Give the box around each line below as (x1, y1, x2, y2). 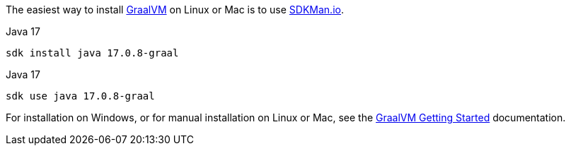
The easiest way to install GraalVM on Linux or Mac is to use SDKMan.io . (6, 4, 344, 16)
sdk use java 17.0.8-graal (6, 90, 155, 102)
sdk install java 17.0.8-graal (6, 47, 179, 59)
